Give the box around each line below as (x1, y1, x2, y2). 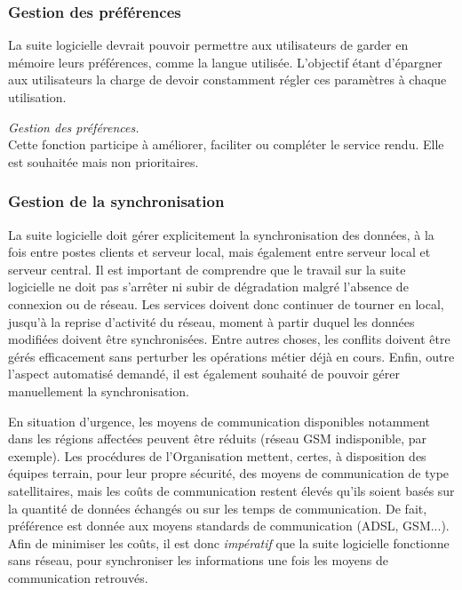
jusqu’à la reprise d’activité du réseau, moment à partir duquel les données (8, 312, 415, 331)
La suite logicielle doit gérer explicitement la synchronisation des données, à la (8, 225, 434, 243)
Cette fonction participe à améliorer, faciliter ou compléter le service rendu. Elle (8, 135, 444, 154)
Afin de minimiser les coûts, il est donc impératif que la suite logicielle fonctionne (8, 533, 450, 552)
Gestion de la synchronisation (8, 190, 225, 212)
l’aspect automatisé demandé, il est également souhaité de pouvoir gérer (8, 364, 400, 383)
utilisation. (8, 88, 67, 106)
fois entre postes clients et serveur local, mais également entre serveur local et (8, 243, 431, 261)
